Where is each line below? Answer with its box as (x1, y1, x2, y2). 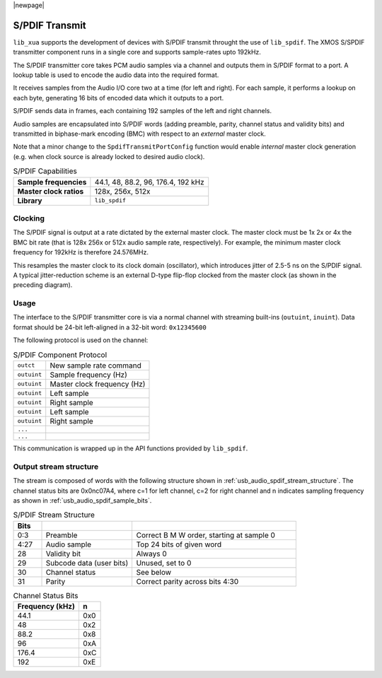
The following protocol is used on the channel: (13, 336, 149, 344)
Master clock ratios (17, 186, 84, 196)
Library (17, 195, 42, 205)
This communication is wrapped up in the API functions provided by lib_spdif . (13, 444, 248, 452)
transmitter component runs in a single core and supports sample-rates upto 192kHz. (13, 48, 262, 57)
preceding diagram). (13, 281, 73, 289)
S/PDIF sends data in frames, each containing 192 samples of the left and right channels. (13, 107, 272, 115)
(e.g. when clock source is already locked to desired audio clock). (13, 152, 205, 160)
